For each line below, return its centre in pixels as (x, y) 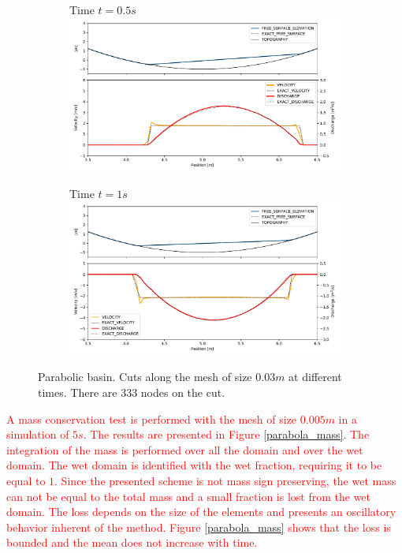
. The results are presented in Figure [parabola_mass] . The (226, 434)
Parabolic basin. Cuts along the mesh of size (145, 377)
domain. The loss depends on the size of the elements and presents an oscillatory (201, 512)
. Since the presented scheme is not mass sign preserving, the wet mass (225, 480)
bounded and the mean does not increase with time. (132, 542)
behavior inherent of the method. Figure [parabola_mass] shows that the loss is (199, 527)
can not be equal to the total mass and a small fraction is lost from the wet (189, 496)
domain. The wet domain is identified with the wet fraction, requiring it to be (194, 465)
